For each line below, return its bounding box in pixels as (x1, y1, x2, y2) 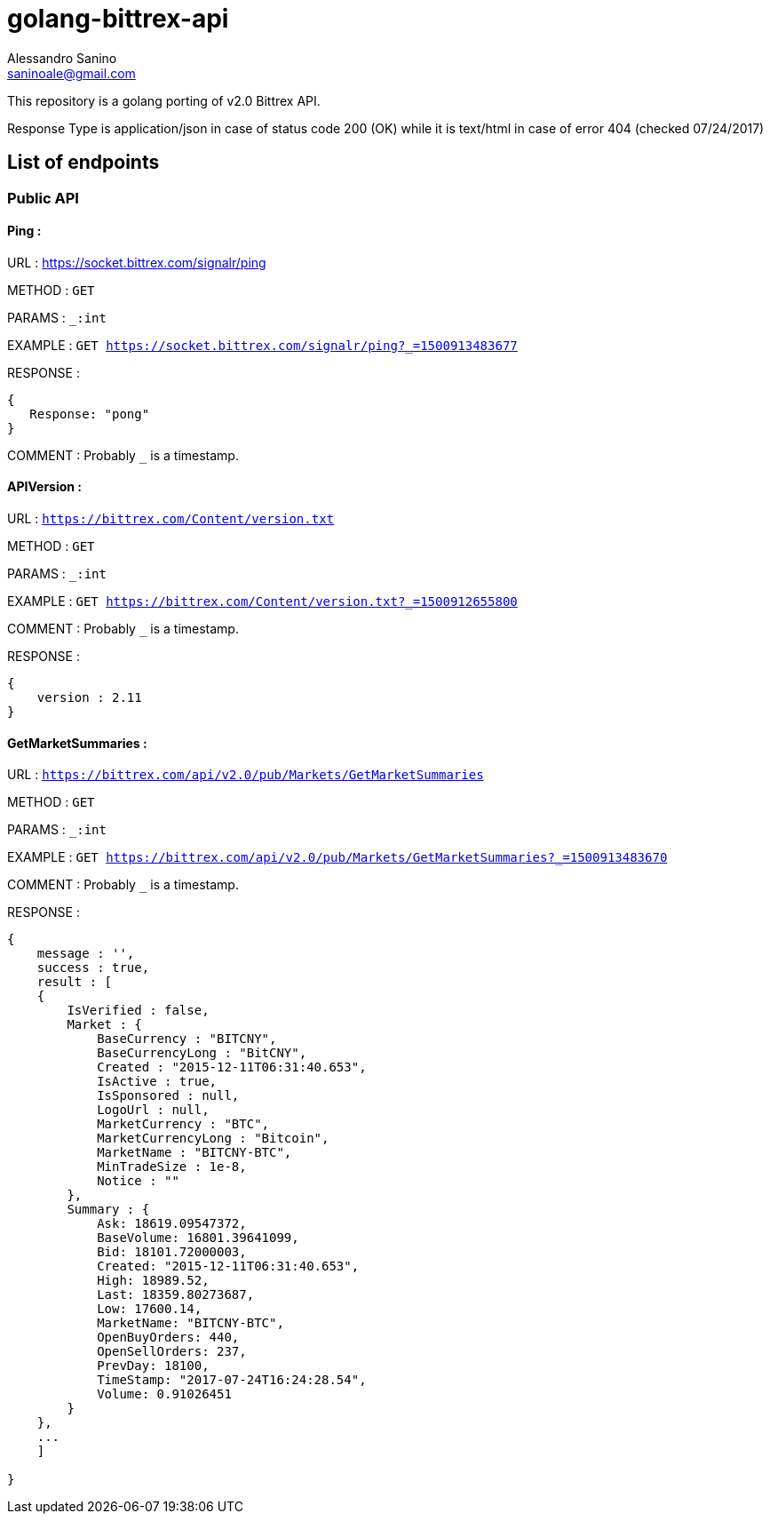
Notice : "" (97, 1174, 179, 1189)
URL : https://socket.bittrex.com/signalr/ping (7, 254, 266, 270)
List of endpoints (7, 151, 160, 174)
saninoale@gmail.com (7, 65, 136, 81)
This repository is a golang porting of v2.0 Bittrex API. (7, 92, 321, 108)
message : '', (36, 946, 135, 961)
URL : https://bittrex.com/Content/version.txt (7, 511, 334, 527)
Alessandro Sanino (7, 50, 117, 66)
